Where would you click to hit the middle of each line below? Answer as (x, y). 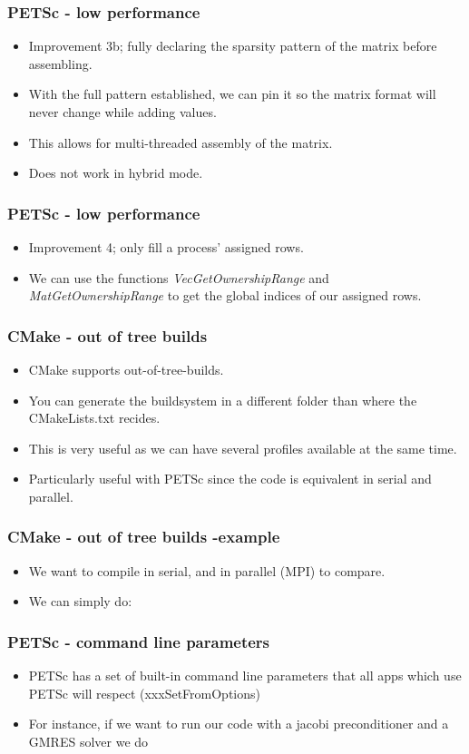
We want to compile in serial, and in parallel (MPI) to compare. (207, 570)
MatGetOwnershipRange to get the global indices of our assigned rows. (225, 295)
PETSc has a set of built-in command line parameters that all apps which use (245, 676)
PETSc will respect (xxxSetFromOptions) (144, 693)
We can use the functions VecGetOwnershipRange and (179, 277)
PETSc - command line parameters (139, 641)
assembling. (60, 63)
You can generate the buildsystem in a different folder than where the (223, 400)
